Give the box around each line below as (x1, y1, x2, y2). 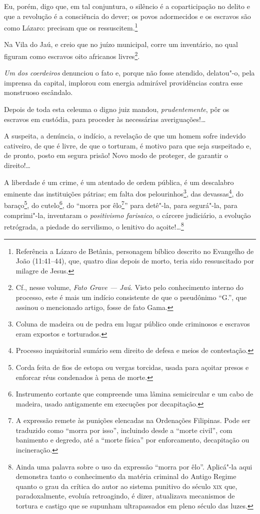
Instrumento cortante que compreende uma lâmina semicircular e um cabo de (15, 388, 253, 399)
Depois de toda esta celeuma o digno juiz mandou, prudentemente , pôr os (4, 104, 229, 114)
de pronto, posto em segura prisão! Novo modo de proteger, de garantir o (4, 150, 228, 160)
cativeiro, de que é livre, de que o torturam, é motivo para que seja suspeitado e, (4, 140, 251, 150)
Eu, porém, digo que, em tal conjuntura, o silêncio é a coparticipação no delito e (4, 1, 250, 11)
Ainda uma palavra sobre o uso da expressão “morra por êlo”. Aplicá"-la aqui (15, 461, 252, 471)
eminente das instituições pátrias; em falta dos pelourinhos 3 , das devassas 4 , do (4, 187, 243, 198)
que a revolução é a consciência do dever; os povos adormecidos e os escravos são (4, 10, 251, 21)
